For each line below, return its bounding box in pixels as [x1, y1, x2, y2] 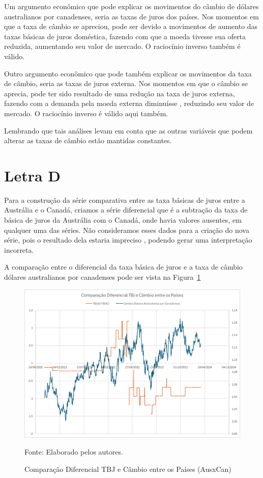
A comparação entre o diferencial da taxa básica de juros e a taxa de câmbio [4, 261, 243, 272]
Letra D [4, 165, 61, 185]
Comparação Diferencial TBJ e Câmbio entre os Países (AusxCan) [24, 463, 231, 474]
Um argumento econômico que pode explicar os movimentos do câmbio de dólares [4, 1, 259, 11]
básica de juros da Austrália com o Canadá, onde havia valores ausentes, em [4, 215, 242, 225]
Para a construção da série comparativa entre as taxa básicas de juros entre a [4, 194, 245, 205]
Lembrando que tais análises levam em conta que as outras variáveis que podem [4, 125, 253, 136]
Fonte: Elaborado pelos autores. [24, 446, 123, 457]
